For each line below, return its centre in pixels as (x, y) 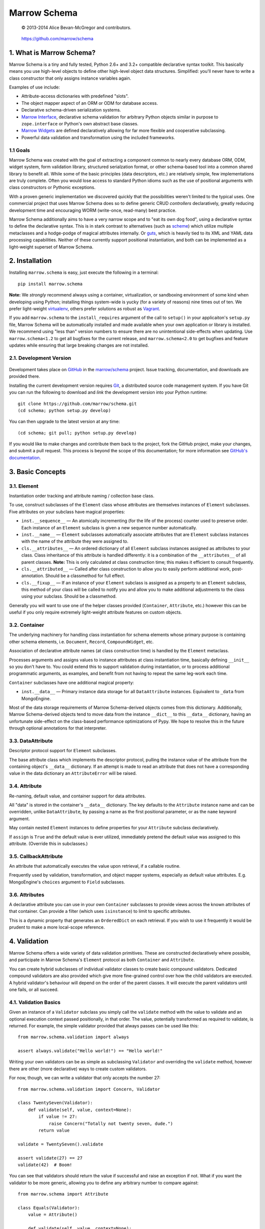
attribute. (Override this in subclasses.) (48, 844)
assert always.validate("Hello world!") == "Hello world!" (90, 1051)
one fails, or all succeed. (34, 989)
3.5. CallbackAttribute (36, 856)
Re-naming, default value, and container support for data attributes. (78, 796)
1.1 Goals (20, 150)
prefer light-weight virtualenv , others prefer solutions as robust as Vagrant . (85, 309)
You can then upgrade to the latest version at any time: (65, 422)
